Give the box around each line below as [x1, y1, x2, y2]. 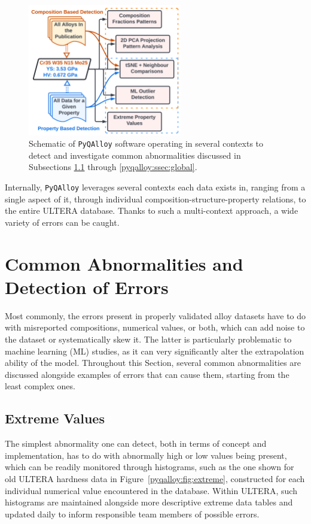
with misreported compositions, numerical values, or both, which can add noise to [5, 321, 305, 334]
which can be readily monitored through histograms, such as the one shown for [5, 461, 294, 473]
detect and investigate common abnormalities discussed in [29, 149, 241, 161]
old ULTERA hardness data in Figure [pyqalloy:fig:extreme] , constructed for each [5, 472, 305, 484]
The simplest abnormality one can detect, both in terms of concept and [5, 437, 267, 450]
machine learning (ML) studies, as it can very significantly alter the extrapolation [5, 344, 304, 357]
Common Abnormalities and [5, 251, 243, 275]
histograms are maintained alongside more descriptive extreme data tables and [5, 496, 293, 508]
